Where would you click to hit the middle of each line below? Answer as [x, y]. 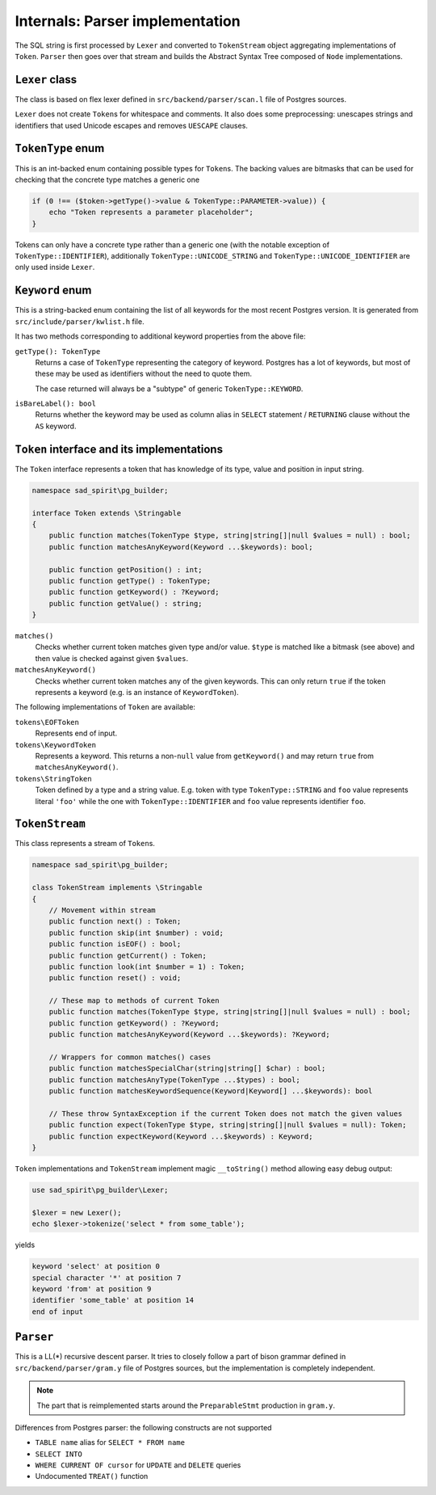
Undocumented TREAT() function [92, 1476]
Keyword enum [53, 291]
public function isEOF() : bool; [115, 944]
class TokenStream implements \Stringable [117, 888]
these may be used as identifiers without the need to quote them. [143, 374]
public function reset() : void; [115, 978]
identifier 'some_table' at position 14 [113, 1300]
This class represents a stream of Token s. [85, 844]
